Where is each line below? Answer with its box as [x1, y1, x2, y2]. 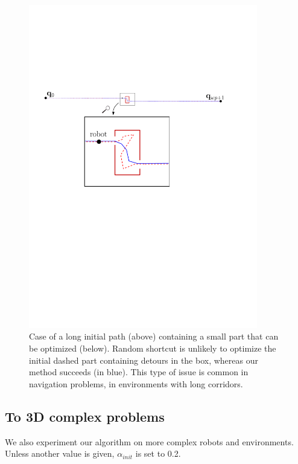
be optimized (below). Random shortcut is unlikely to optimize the [29, 341, 276, 354]
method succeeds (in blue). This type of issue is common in [29, 366, 249, 378]
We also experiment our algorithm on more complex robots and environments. [5, 435, 294, 448]
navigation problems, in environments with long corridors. [29, 377, 243, 390]
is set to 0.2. [135, 447, 181, 460]
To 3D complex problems [5, 407, 165, 425]
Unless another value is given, [5, 447, 115, 460]
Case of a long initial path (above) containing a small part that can [29, 330, 279, 343]
